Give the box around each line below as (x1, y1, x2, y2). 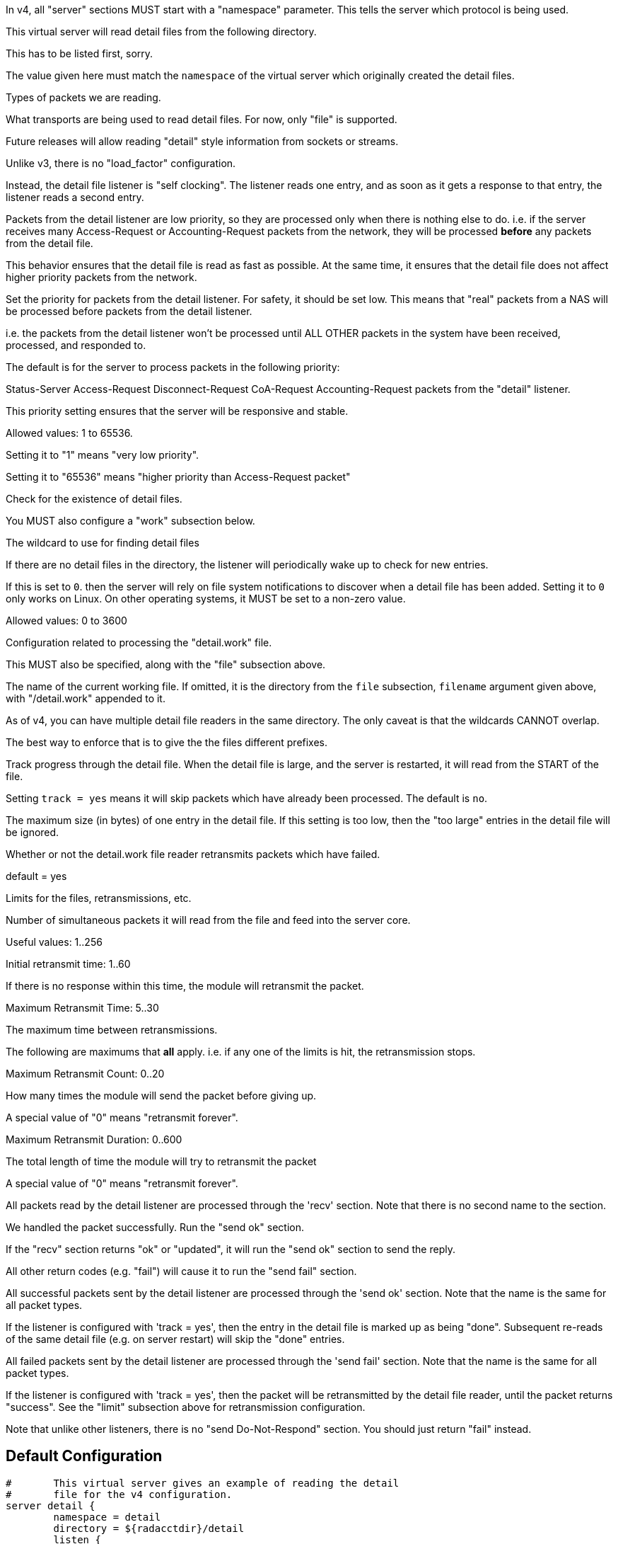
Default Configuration (6, 1447, 163, 1465)
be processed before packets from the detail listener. (6, 305, 252, 317)
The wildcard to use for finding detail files (6, 537, 199, 549)
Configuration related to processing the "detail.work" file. (6, 636, 272, 648)
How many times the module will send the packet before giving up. (6, 1090, 317, 1102)
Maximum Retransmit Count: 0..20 (6, 1068, 165, 1080)
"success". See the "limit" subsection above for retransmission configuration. (6, 1401, 366, 1413)
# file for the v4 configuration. (6, 1488, 233, 1500)
